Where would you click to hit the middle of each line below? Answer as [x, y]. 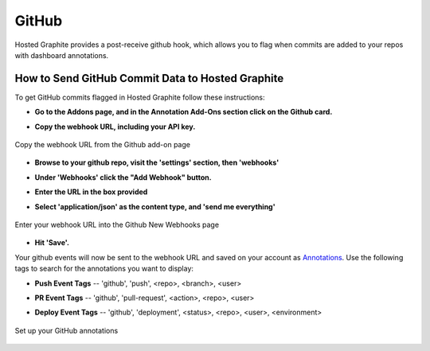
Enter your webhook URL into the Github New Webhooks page [117, 224]
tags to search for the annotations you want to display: [104, 269]
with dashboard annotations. [62, 55]
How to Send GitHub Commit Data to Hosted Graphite [149, 78]
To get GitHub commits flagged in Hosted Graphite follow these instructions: [140, 97]
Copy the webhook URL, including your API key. [115, 127]
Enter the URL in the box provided [91, 192]
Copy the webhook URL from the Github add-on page [103, 145]
